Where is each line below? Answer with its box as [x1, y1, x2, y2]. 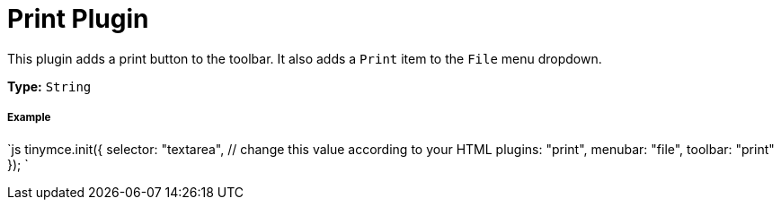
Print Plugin [7, 4, 149, 34]
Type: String [7, 78, 92, 94]
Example [7, 111, 51, 125]
